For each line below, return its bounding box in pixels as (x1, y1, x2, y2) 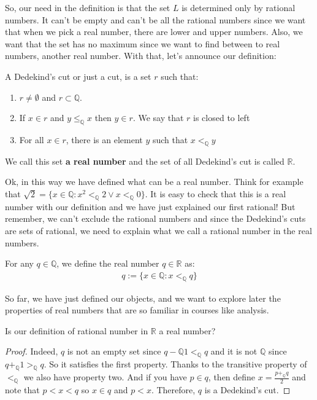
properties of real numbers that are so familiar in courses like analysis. (5, 304, 269, 316)
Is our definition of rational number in (5, 324, 148, 337)
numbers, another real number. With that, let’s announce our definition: (5, 49, 277, 62)
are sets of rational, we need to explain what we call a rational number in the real (5, 224, 312, 237)
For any (5, 257, 34, 270)
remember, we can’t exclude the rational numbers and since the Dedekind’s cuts (5, 212, 306, 225)
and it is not (210, 345, 258, 358)
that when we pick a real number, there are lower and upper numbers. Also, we (5, 25, 303, 38)
